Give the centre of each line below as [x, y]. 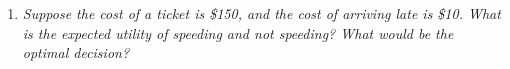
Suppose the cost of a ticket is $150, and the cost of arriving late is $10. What [261, 13]
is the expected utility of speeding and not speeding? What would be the [238, 32]
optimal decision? [76, 52]
